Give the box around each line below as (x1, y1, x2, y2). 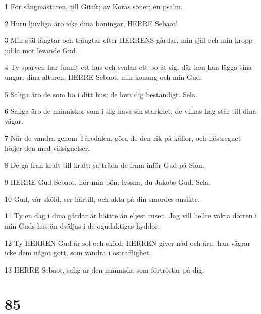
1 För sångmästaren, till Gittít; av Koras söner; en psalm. (5, 1, 183, 11)
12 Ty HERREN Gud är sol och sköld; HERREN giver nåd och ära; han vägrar (5, 237, 250, 248)
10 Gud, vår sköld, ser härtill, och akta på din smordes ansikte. (5, 193, 200, 204)
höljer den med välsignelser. (5, 142, 90, 153)
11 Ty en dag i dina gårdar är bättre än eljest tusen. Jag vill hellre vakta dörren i (5, 210, 257, 221)
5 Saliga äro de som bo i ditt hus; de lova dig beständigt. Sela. (5, 88, 197, 99)
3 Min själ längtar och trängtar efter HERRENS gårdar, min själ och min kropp (5, 35, 253, 46)
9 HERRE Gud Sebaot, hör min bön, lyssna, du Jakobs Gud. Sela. (5, 176, 211, 187)
